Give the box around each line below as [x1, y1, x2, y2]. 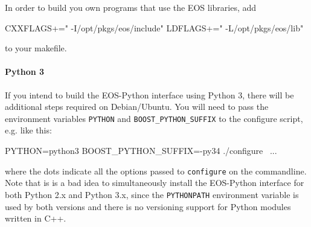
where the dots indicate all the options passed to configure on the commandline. [5, 164, 307, 177]
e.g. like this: [5, 124, 52, 136]
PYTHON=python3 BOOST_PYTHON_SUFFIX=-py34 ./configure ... [5, 144, 277, 157]
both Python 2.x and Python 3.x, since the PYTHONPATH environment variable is [5, 188, 299, 200]
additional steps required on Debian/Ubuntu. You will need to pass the [5, 100, 269, 113]
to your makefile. [5, 42, 67, 54]
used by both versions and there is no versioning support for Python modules [5, 200, 291, 213]
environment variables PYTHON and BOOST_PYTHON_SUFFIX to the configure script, [5, 112, 303, 124]
